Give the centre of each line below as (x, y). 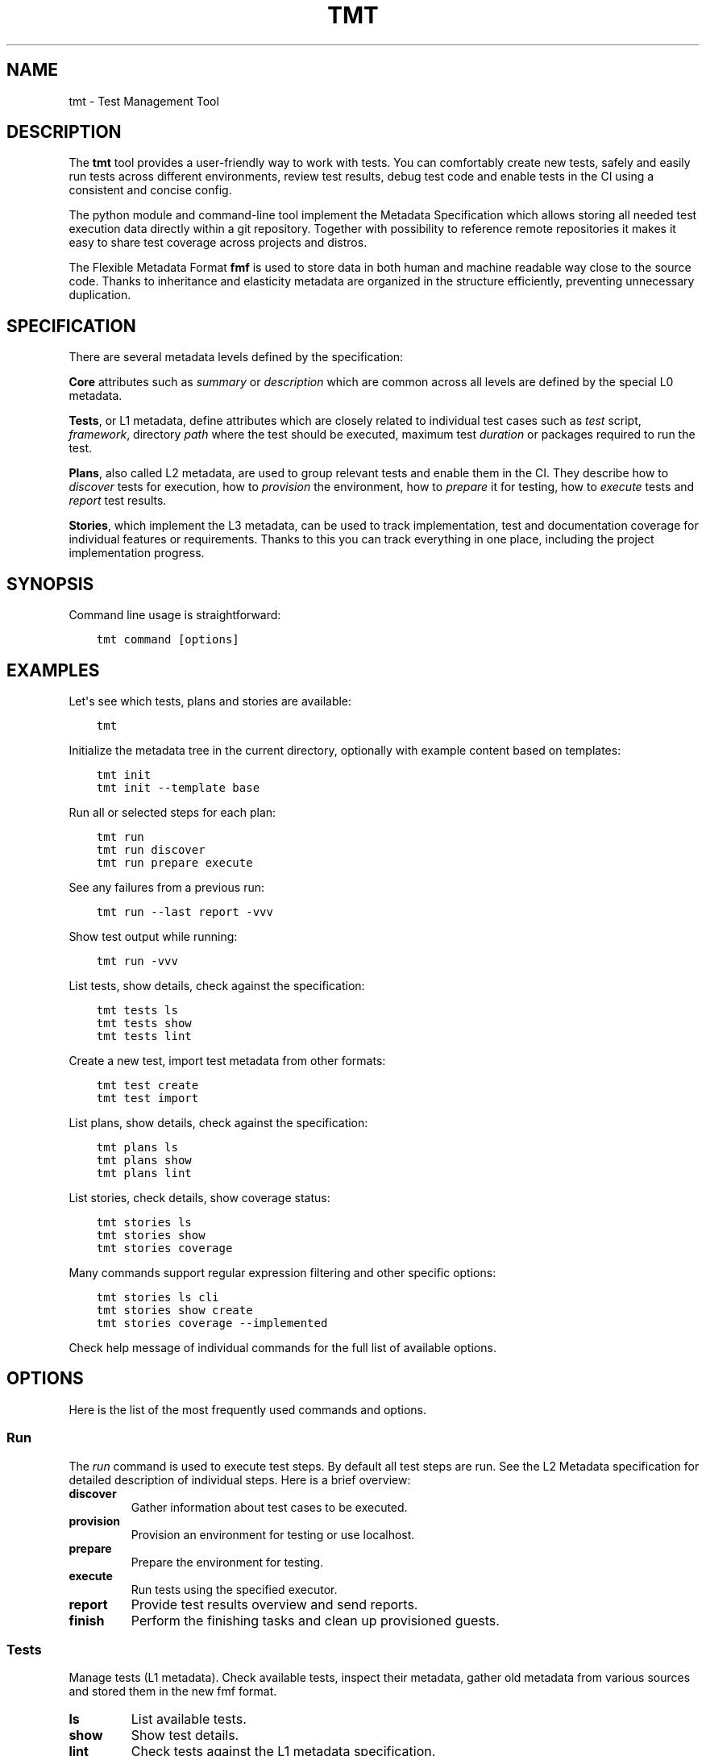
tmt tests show (144, 1023)
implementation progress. (137, 553)
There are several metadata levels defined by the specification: (236, 357)
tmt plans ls (137, 1147)
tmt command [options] (168, 640)
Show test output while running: (153, 936)
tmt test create (147, 1085)
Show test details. (185, 1735)
